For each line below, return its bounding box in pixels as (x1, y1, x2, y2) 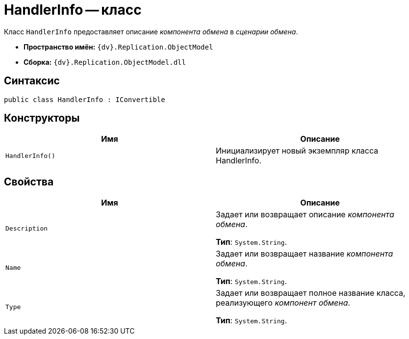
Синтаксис (4, 75, 60, 87)
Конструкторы (4, 112, 80, 125)
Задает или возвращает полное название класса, (216, 288, 406, 298)
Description (5, 224, 48, 232)
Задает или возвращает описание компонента (216, 209, 394, 220)
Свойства (4, 175, 54, 188)
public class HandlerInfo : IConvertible (4, 95, 165, 104)
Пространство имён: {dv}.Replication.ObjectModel (24, 42, 213, 51)
